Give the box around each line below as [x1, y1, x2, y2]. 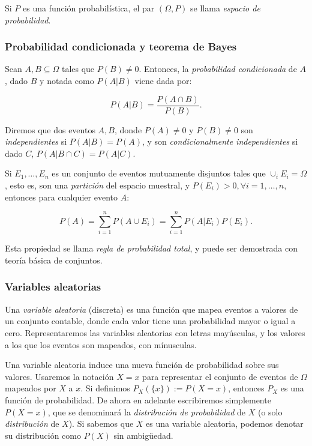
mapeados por [5, 382, 56, 394]
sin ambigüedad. [113, 429, 173, 441]
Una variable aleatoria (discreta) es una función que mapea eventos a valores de [5, 303, 298, 315]
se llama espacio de [190, 2, 260, 14]
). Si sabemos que [68, 417, 134, 430]
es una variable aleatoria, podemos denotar [146, 417, 304, 430]
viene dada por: [134, 74, 192, 86]
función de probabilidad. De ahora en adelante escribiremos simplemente [5, 393, 271, 406]
